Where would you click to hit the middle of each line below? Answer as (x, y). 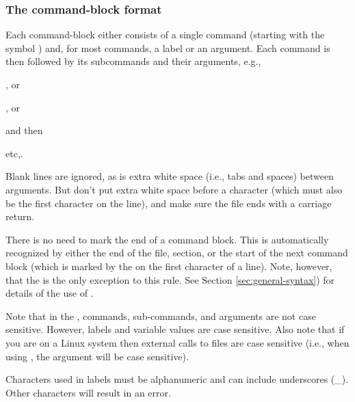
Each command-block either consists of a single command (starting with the (165, 35)
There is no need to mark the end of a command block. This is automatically (167, 239)
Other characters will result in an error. (88, 392)
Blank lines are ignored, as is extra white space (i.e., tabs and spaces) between (170, 176)
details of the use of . (50, 293)
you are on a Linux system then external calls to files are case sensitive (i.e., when (177, 342)
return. (20, 216)
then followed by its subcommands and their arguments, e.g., (133, 61)
